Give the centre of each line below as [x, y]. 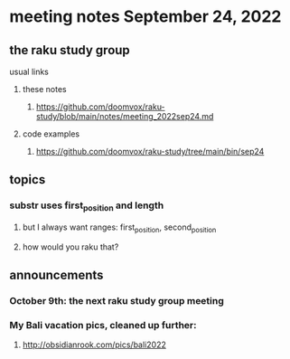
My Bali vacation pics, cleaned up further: [103, 325]
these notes [44, 89]
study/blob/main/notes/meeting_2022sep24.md [125, 116]
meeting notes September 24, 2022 [145, 17]
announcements [56, 275]
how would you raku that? [70, 247]
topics [28, 179]
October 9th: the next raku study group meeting [117, 301]
